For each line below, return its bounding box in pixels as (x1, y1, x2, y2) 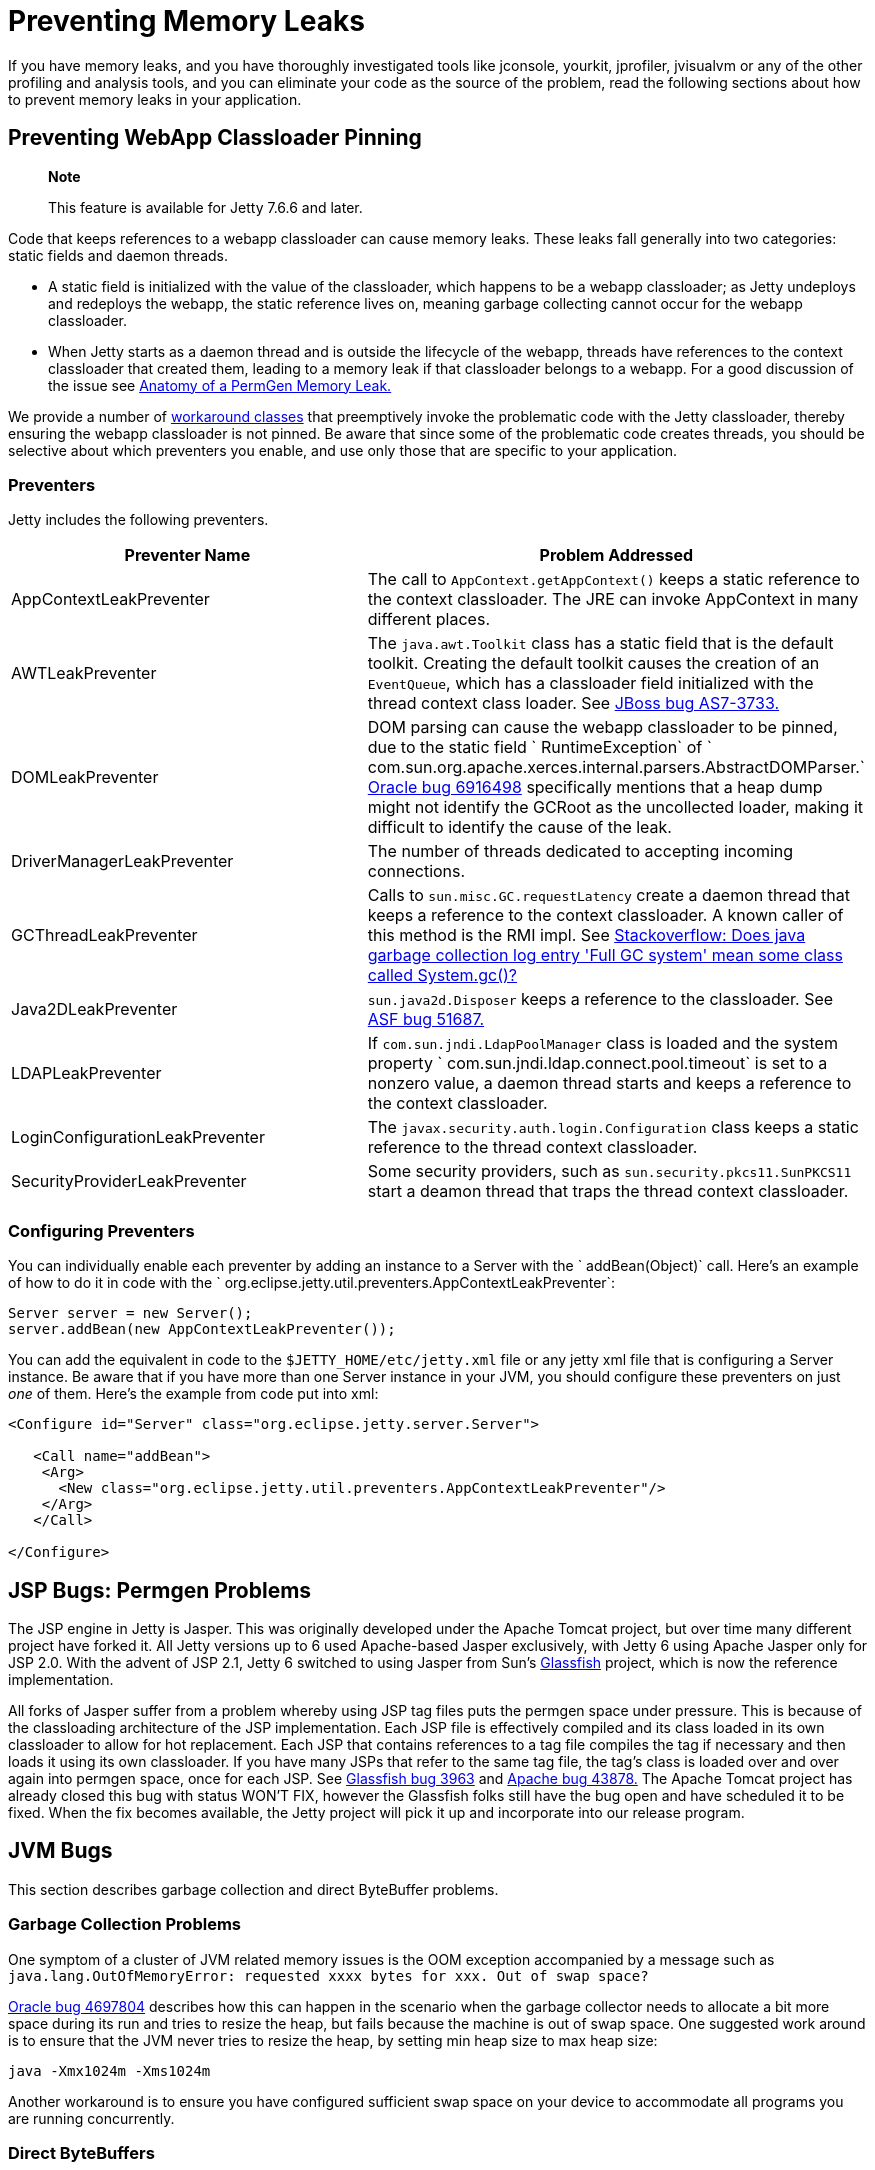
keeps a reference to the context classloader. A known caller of (367, 905, 844, 926)
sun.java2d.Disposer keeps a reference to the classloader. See (367, 989, 834, 1010)
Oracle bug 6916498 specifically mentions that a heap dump (367, 777, 823, 798)
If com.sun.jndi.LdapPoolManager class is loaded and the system (367, 1033, 838, 1054)
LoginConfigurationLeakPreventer (11, 1127, 265, 1148)
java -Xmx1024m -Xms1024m (8, 2062, 211, 2079)
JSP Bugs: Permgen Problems (8, 1577, 312, 1603)
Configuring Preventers (8, 1220, 195, 1241)
